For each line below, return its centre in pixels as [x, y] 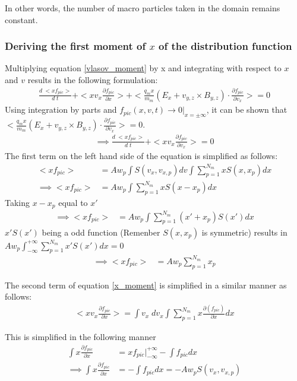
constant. [21, 19]
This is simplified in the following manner [80, 336]
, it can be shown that [247, 109]
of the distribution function [225, 46]
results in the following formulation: [93, 80]
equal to [73, 202]
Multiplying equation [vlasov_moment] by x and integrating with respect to [143, 68]
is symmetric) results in [244, 232]
